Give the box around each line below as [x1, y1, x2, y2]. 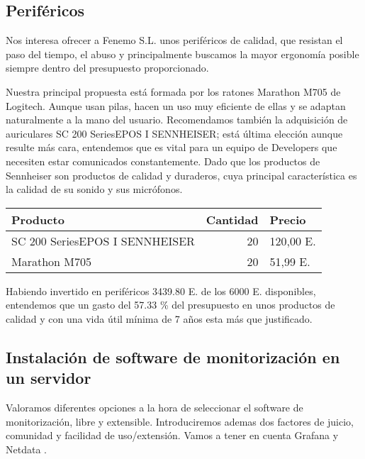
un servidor [6, 367, 91, 389]
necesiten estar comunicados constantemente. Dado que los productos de [6, 153, 320, 168]
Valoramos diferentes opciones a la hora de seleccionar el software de [6, 400, 303, 415]
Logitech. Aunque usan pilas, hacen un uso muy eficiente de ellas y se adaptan [6, 98, 346, 113]
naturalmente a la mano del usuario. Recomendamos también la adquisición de [6, 112, 348, 127]
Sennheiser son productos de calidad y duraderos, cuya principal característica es [6, 167, 357, 182]
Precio [269, 211, 306, 228]
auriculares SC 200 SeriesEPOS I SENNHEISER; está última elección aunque [6, 126, 343, 140]
